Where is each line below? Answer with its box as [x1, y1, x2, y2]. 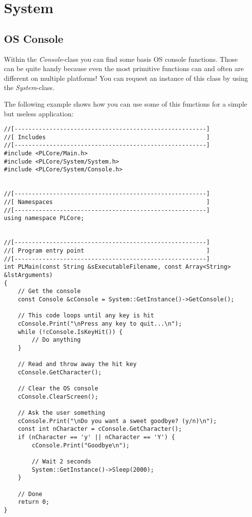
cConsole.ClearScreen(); [18, 393, 98, 400]
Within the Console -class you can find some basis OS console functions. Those [4, 54, 238, 64]
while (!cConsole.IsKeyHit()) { [18, 328, 123, 335]
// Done [18, 490, 42, 498]
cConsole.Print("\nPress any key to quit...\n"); [18, 320, 182, 327]
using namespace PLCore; [4, 215, 84, 222]
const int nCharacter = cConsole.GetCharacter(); [18, 425, 182, 433]
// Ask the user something [18, 409, 105, 417]
